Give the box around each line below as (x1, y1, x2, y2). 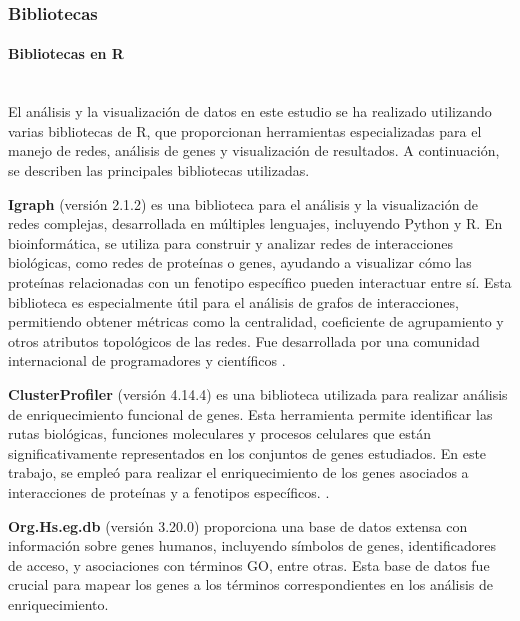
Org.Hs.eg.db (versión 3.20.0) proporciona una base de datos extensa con (8, 515, 468, 536)
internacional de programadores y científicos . (8, 350, 286, 371)
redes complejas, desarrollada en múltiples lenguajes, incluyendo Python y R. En (8, 213, 503, 234)
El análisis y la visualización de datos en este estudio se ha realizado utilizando (8, 101, 492, 122)
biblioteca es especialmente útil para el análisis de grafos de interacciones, (8, 291, 459, 312)
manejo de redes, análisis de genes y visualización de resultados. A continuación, (8, 140, 500, 161)
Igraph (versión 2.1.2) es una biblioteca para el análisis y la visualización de (8, 193, 479, 214)
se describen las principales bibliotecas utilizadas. (8, 160, 310, 181)
